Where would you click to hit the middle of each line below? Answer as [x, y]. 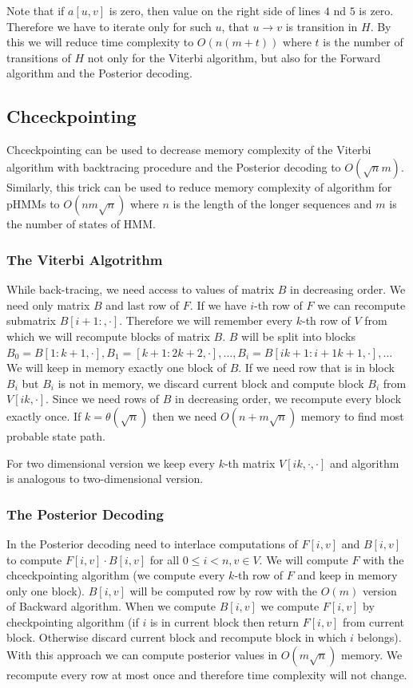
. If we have [218, 304]
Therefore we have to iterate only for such [109, 26]
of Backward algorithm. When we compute [111, 606]
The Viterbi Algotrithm [85, 259]
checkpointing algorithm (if [73, 621]
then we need [185, 415]
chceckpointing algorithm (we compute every [116, 575]
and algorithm [364, 463]
